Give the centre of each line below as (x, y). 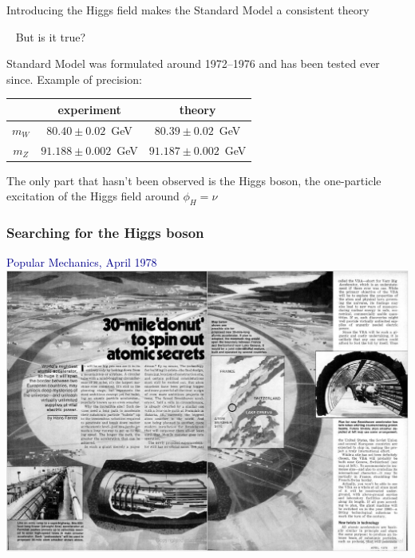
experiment (89, 109)
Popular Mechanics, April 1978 (82, 262)
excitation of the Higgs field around (93, 196)
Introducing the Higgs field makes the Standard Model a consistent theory (188, 10)
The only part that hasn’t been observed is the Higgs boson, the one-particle (194, 180)
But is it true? (51, 36)
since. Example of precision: (74, 79)
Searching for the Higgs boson (105, 232)
